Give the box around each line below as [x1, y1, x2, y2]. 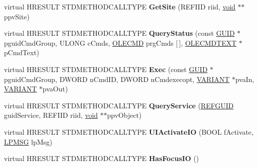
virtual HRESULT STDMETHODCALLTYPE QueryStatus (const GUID [4, 28, 235, 38]
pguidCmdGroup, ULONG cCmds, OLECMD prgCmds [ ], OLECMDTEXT [4, 37, 237, 48]
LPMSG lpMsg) [4, 136, 53, 147]
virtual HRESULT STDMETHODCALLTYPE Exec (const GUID [4, 64, 208, 74]
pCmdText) [4, 47, 39, 58]
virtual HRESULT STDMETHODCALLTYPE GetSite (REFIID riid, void [4, 1, 236, 11]
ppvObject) [107, 110, 142, 120]
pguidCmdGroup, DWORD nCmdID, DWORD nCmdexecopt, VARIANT [4, 74, 230, 84]
